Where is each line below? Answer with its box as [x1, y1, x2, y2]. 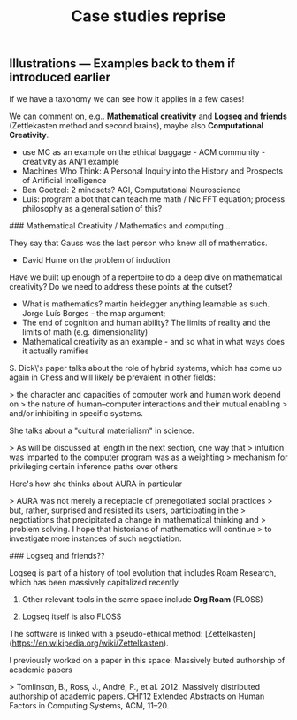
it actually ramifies [21, 345, 89, 356]
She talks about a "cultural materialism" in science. [9, 425, 194, 436]
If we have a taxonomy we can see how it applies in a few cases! [9, 93, 245, 104]
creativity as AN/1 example [21, 156, 119, 166]
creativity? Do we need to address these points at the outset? [9, 281, 232, 291]
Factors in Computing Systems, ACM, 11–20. [9, 700, 170, 710]
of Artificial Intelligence [21, 174, 107, 185]
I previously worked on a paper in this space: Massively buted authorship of [9, 654, 286, 665]
